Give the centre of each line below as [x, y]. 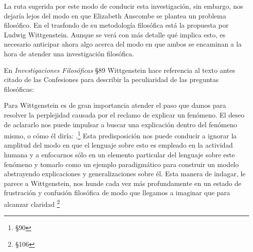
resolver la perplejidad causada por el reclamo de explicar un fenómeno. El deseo [124, 114]
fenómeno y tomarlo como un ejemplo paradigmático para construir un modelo [121, 164]
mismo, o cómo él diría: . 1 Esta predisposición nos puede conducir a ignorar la [120, 135]
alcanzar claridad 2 [32, 203]
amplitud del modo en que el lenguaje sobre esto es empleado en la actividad [118, 145]
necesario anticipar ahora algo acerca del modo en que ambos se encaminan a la [123, 44]
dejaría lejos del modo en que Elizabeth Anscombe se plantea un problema [115, 15]
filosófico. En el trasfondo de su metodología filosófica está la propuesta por [116, 25]
